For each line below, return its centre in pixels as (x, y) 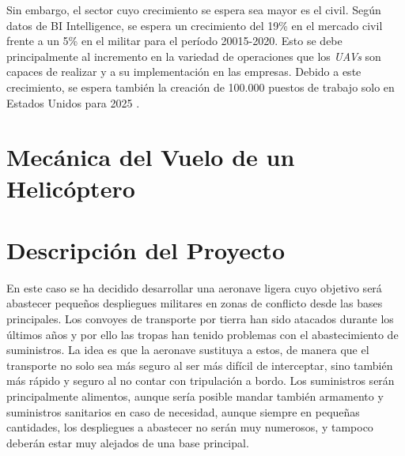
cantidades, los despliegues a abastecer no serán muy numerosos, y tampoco (190, 427)
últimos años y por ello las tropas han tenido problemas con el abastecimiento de (202, 334)
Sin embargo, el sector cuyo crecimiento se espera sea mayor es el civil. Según (194, 9)
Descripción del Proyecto (146, 249)
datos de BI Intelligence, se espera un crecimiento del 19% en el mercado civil (195, 25)
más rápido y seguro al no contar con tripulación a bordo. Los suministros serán (201, 381)
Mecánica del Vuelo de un (151, 157)
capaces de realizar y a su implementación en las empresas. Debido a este (184, 72)
